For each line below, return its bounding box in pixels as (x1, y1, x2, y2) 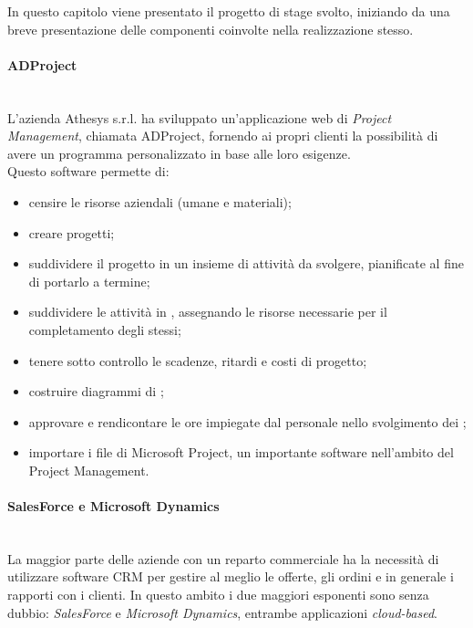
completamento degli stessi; (28, 319, 181, 339)
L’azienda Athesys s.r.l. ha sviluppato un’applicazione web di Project (7, 108, 392, 127)
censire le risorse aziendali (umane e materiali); (28, 192, 292, 211)
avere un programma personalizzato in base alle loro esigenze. (7, 143, 351, 162)
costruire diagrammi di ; (28, 382, 164, 401)
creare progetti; (28, 223, 115, 242)
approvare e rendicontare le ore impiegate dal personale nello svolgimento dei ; (28, 412, 467, 431)
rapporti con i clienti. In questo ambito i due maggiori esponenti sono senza (7, 585, 429, 604)
